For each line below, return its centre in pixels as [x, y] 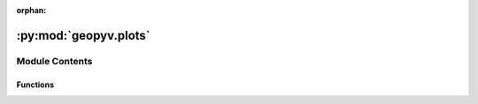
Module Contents [54, 61]
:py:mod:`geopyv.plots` [83, 35]
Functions [35, 85]
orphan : [31, 10]
